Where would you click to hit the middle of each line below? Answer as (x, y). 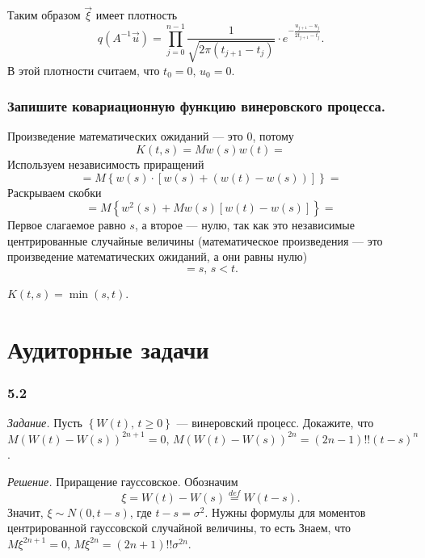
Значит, (25, 512)
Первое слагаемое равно (67, 225)
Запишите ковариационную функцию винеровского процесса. (197, 106)
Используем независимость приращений (106, 164)
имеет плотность (137, 15)
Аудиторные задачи (108, 348)
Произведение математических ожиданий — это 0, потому (151, 136)
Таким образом (44, 15)
